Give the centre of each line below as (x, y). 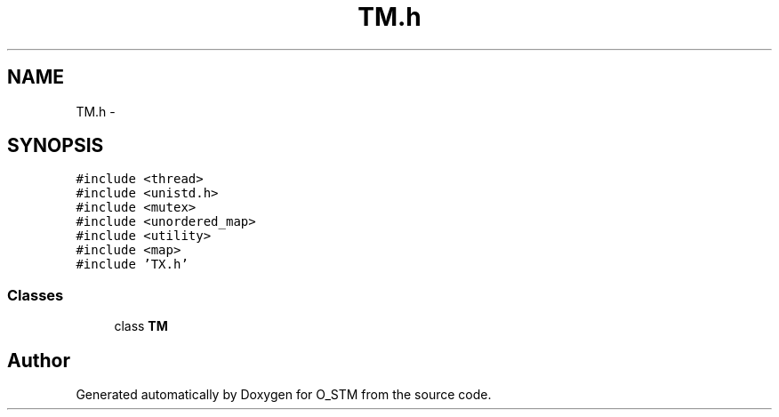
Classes (36, 295)
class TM (141, 326)
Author (39, 360)
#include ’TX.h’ (132, 265)
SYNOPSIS (56, 146)
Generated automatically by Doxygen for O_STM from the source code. (284, 395)
